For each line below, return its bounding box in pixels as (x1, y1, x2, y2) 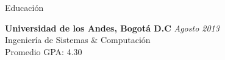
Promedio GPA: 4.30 (5, 45, 82, 58)
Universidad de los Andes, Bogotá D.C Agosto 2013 (5, 21, 220, 34)
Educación (5, 1, 44, 13)
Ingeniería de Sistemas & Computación (5, 33, 151, 46)
